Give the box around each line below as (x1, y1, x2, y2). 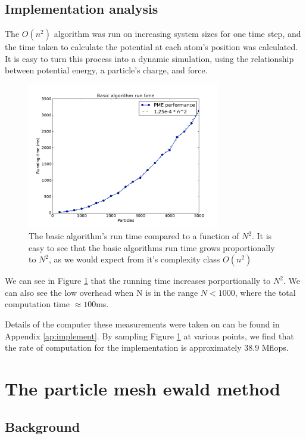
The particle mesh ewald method (5, 376, 280, 400)
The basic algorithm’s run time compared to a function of (29, 230, 239, 242)
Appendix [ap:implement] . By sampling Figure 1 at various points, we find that (5, 329, 294, 342)
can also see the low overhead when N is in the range (5, 286, 198, 298)
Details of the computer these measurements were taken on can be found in (5, 317, 280, 330)
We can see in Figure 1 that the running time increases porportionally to (5, 274, 271, 287)
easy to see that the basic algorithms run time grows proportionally (29, 241, 275, 253)
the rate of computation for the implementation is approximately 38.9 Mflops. (5, 341, 289, 354)
